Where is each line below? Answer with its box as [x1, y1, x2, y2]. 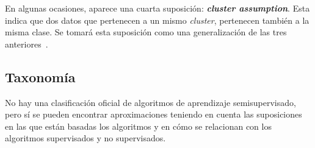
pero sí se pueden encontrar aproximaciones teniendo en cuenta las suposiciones [5, 108, 302, 121]
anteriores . [5, 37, 48, 50]
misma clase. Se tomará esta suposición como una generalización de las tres [5, 26, 287, 38]
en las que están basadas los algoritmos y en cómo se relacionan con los [5, 119, 272, 132]
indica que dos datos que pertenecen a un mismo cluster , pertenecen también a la [5, 13, 310, 26]
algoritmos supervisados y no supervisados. [5, 132, 166, 144]
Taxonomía [5, 67, 76, 86]
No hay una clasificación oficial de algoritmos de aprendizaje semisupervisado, [5, 96, 296, 108]
